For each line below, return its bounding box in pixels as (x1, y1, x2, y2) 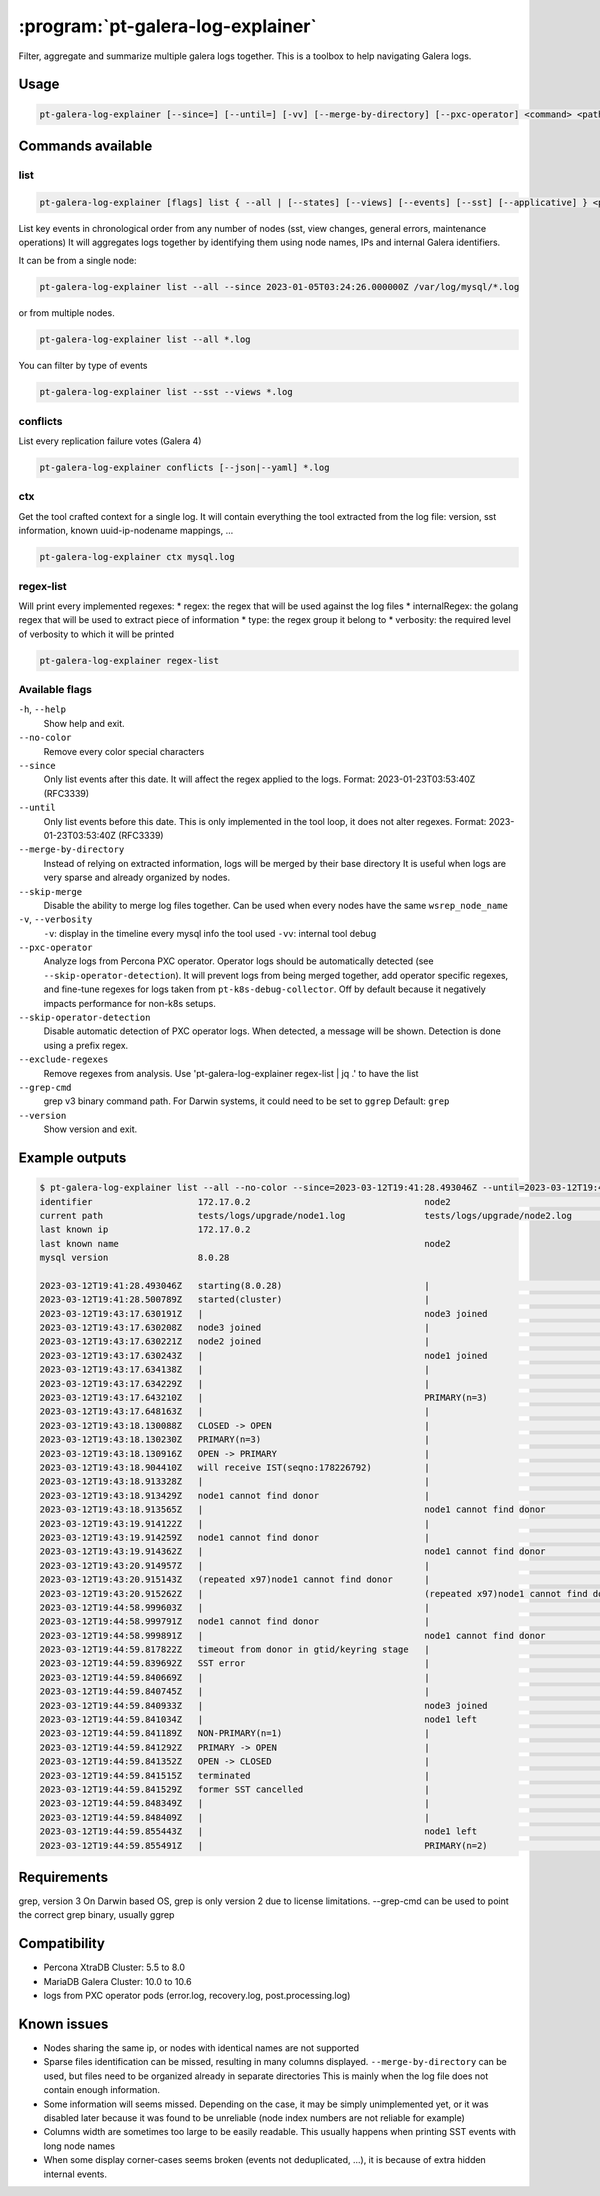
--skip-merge (18, 886, 83, 897)
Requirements (18, 1868, 109, 1885)
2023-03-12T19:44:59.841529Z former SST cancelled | (39, 1783, 430, 1795)
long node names (43, 2140, 115, 2152)
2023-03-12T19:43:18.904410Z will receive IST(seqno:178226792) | (39, 1461, 430, 1473)
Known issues (18, 2015, 109, 2032)
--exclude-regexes (18, 1054, 109, 1065)
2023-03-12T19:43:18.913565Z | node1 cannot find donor (39, 1504, 546, 1515)
